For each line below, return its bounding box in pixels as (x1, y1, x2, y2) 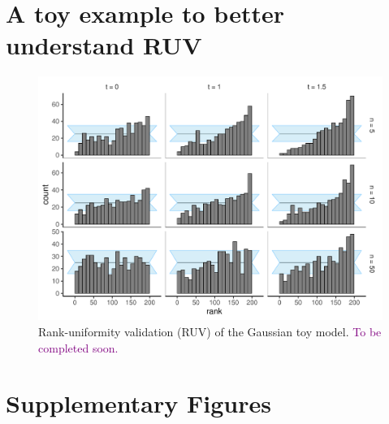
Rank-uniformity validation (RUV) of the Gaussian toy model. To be (38, 322, 382, 340)
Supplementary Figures (6, 387, 271, 420)
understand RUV (6, 28, 202, 62)
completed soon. (38, 339, 119, 356)
